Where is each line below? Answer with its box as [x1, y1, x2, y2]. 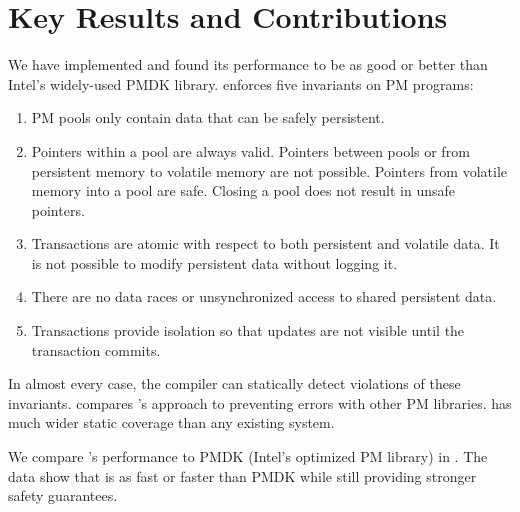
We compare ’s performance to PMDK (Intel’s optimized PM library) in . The [8, 446, 488, 467]
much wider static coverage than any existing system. [8, 412, 335, 433]
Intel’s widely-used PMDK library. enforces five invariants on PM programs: [8, 73, 474, 94]
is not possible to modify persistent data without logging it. [31, 252, 398, 273]
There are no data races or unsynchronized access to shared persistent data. [31, 286, 497, 307]
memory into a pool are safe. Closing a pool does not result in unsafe [31, 180, 456, 201]
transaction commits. [31, 339, 161, 360]
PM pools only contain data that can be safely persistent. [31, 107, 385, 128]
